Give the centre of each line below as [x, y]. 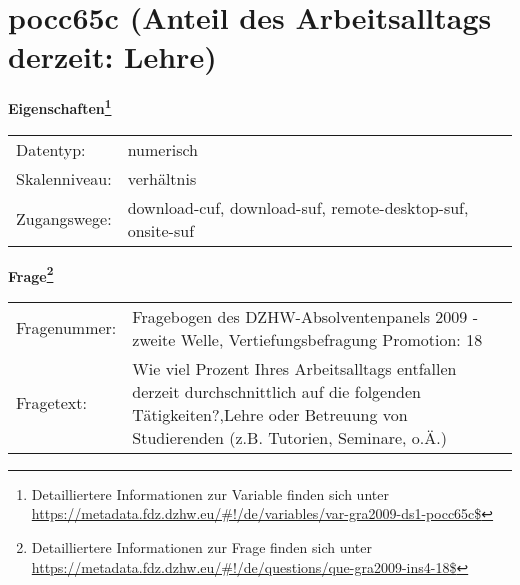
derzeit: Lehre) [112, 56]
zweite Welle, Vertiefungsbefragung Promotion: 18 [307, 339]
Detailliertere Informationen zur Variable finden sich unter [210, 493]
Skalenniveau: [64, 178]
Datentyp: [51, 149]
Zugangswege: [64, 219]
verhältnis [162, 178]
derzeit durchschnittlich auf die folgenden [276, 391]
